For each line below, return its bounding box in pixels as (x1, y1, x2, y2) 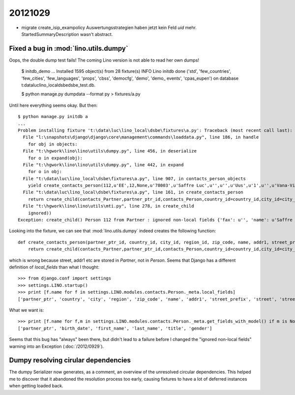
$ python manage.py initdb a (18, 114, 88, 120)
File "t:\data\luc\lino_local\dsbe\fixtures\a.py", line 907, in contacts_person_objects (23, 176, 246, 182)
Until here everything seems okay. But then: (9, 102, 98, 108)
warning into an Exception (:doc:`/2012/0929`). (9, 343, 104, 349)
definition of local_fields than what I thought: (9, 264, 99, 270)
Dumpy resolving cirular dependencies (9, 356, 131, 365)
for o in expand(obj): (28, 155, 83, 161)
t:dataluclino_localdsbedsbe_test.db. (21, 82, 96, 88)
